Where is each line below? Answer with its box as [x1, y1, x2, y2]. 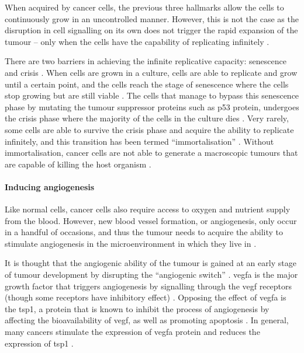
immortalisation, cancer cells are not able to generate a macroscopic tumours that [5, 146, 298, 159]
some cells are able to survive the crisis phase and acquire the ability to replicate [5, 123, 294, 135]
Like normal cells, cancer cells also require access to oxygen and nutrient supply [5, 203, 291, 215]
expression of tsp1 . [5, 337, 74, 349]
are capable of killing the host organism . [5, 158, 151, 170]
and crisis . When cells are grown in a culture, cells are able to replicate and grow [5, 66, 298, 78]
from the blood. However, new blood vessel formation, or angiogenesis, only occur [5, 214, 297, 226]
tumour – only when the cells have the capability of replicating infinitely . [5, 35, 270, 47]
